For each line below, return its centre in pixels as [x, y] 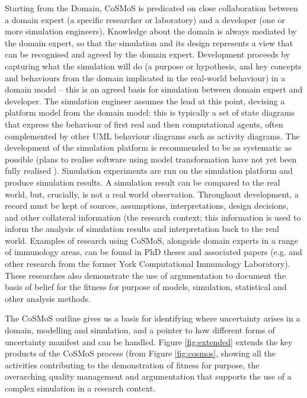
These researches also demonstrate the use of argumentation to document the [145, 275]
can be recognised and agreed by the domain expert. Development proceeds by [148, 54]
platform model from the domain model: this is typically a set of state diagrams [150, 112]
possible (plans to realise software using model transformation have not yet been [151, 159]
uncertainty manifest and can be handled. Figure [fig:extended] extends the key [149, 341]
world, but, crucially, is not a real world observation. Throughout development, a [152, 194]
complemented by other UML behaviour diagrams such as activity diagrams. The [152, 136]
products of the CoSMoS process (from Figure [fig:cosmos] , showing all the [140, 353]
